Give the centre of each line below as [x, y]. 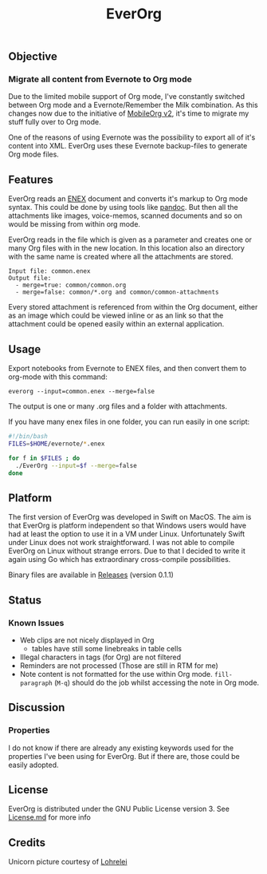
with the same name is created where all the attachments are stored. [121, 257]
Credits [27, 842]
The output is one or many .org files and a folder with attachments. [118, 406]
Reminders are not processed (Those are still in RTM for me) [119, 665]
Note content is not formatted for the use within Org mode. [116, 674]
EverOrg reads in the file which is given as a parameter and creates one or [130, 239]
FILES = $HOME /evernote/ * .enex [57, 444]
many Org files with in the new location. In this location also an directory [127, 248]
